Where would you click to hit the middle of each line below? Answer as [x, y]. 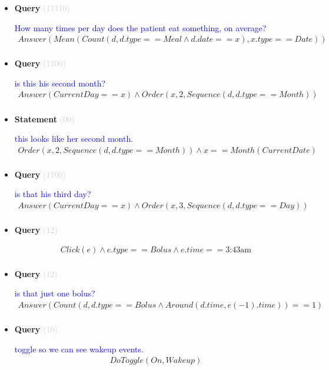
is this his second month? [60, 83]
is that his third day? [53, 194]
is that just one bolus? [55, 293]
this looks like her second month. [74, 139]
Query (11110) [42, 8]
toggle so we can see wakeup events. [79, 349]
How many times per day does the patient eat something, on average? [140, 27]
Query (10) [36, 329]
